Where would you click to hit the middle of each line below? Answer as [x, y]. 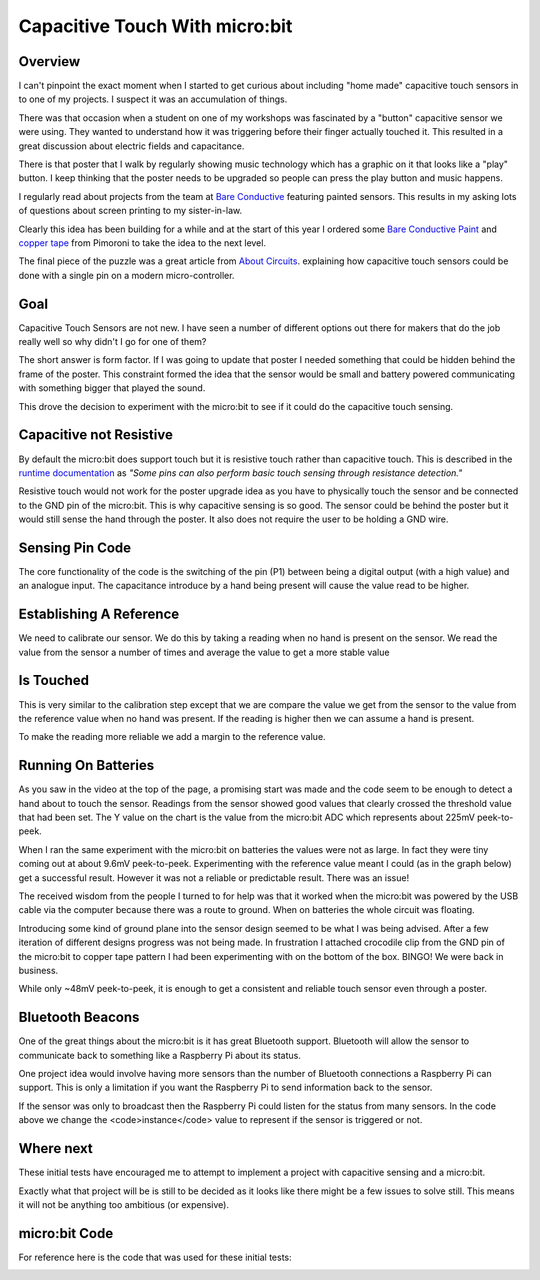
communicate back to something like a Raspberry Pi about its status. [160, 1055]
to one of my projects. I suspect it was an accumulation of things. [153, 99]
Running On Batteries [86, 765]
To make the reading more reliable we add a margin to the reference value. [172, 737]
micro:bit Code [66, 1233]
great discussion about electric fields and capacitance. [131, 146]
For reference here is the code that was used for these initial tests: [155, 1257]
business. [38, 970]
